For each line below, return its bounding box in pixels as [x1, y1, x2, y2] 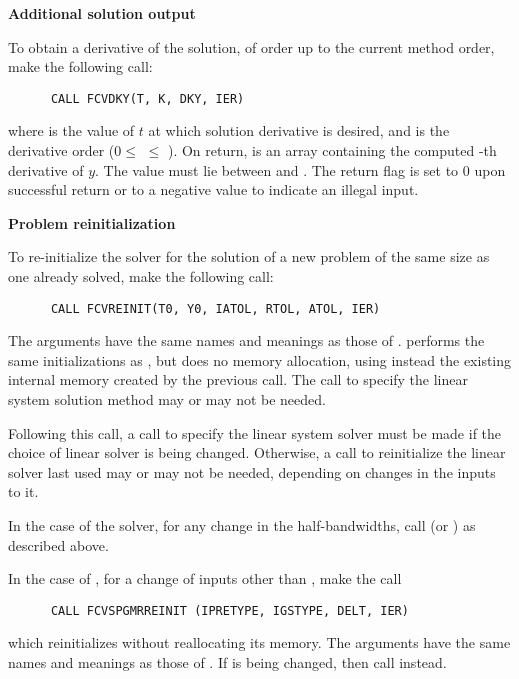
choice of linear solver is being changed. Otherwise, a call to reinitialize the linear [8, 442, 506, 463]
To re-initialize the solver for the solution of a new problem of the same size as [8, 246, 490, 267]
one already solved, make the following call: [8, 266, 274, 286]
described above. [8, 534, 109, 555]
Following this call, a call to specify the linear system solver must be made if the [8, 422, 502, 443]
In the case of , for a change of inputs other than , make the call [8, 568, 402, 589]
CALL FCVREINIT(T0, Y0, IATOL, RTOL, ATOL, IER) [50, 301, 381, 316]
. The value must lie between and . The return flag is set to [95, 159, 459, 180]
